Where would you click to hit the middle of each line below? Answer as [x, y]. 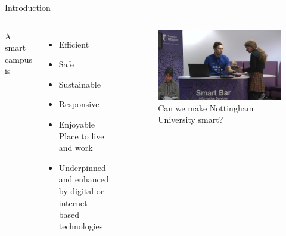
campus [18, 59]
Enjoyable [77, 124]
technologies [81, 226]
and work [76, 147]
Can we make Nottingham [206, 108]
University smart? [191, 119]
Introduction [28, 7]
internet [73, 202]
